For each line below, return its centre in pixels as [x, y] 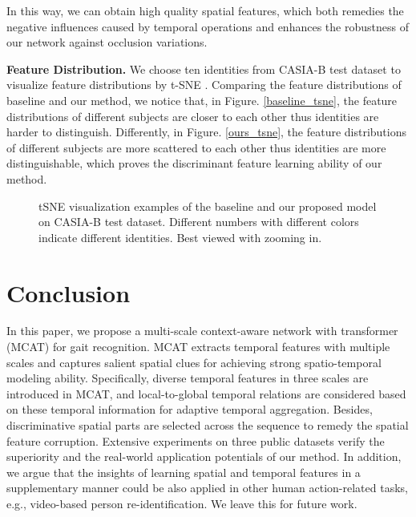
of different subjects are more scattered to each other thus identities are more [196, 147]
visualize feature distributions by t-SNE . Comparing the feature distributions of [204, 85]
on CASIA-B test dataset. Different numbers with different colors [199, 222]
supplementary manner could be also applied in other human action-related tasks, [207, 488]
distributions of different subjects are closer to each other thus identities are [193, 116]
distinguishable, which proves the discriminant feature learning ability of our [194, 163]
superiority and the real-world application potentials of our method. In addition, [204, 456]
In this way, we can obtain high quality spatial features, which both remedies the [205, 10]
